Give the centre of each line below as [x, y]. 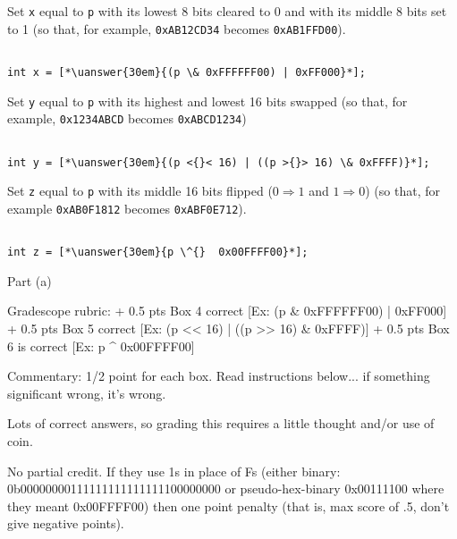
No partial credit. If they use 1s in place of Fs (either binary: [174, 471]
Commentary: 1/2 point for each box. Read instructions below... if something [219, 376]
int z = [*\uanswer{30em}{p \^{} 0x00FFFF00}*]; [158, 253]
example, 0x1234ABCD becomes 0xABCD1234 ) [127, 118]
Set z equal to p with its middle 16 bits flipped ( [140, 191]
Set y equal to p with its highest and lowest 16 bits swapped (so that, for [207, 101]
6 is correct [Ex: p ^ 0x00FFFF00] [101, 345]
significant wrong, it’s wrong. [87, 393]
